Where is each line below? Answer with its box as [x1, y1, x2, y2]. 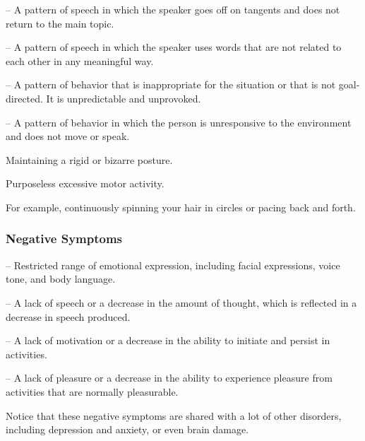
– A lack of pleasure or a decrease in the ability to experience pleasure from [6, 370, 333, 385]
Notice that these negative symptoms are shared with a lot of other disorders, [6, 408, 342, 423]
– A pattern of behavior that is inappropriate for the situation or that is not [6, 77, 336, 92]
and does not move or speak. [6, 129, 130, 143]
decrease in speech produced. [6, 309, 131, 324]
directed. [6, 90, 43, 105]
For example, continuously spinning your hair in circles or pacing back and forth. [6, 199, 356, 214]
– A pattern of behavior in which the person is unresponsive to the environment [6, 114, 352, 129]
